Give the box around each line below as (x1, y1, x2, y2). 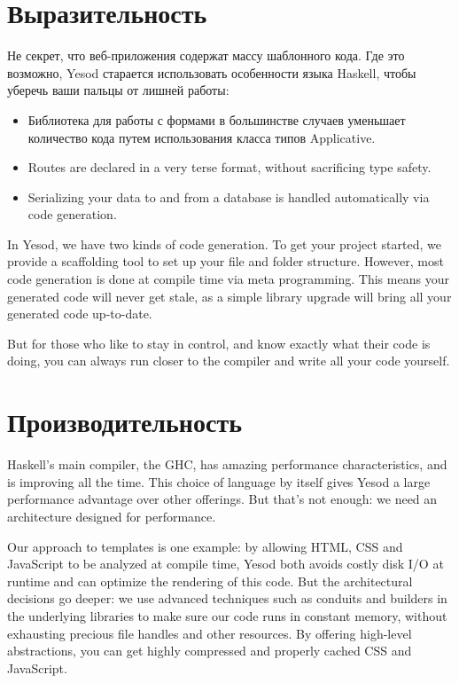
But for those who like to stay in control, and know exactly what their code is (7, 334, 431, 352)
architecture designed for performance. (7, 506, 216, 525)
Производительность (7, 404, 242, 440)
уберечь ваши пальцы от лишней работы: (7, 81, 229, 99)
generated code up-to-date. (7, 304, 152, 323)
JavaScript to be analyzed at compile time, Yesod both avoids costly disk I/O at (7, 554, 444, 573)
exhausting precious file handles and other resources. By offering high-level (7, 624, 412, 642)
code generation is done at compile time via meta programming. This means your (7, 270, 449, 288)
